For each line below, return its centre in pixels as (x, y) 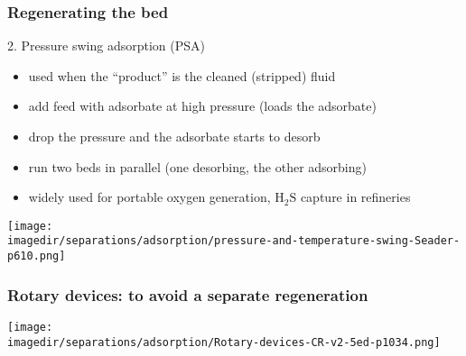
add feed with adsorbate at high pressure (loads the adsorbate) (202, 106)
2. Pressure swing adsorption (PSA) (107, 46)
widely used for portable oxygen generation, (149, 197)
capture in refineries (355, 197)
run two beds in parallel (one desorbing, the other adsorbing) (197, 166)
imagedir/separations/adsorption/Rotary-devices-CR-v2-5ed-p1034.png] (224, 342)
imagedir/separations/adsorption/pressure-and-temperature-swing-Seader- (234, 241)
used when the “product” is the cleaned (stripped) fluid (182, 75)
